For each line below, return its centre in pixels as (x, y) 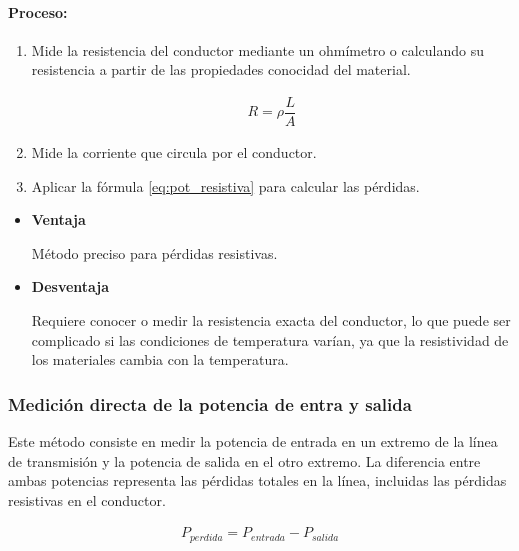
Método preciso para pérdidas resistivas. (154, 252)
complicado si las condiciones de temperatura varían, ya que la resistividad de (270, 339)
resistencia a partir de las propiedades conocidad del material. (221, 69)
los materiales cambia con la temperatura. (160, 359)
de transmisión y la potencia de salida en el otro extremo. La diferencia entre (244, 460)
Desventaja (70, 286)
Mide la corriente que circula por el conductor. (174, 152)
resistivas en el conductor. (87, 499)
